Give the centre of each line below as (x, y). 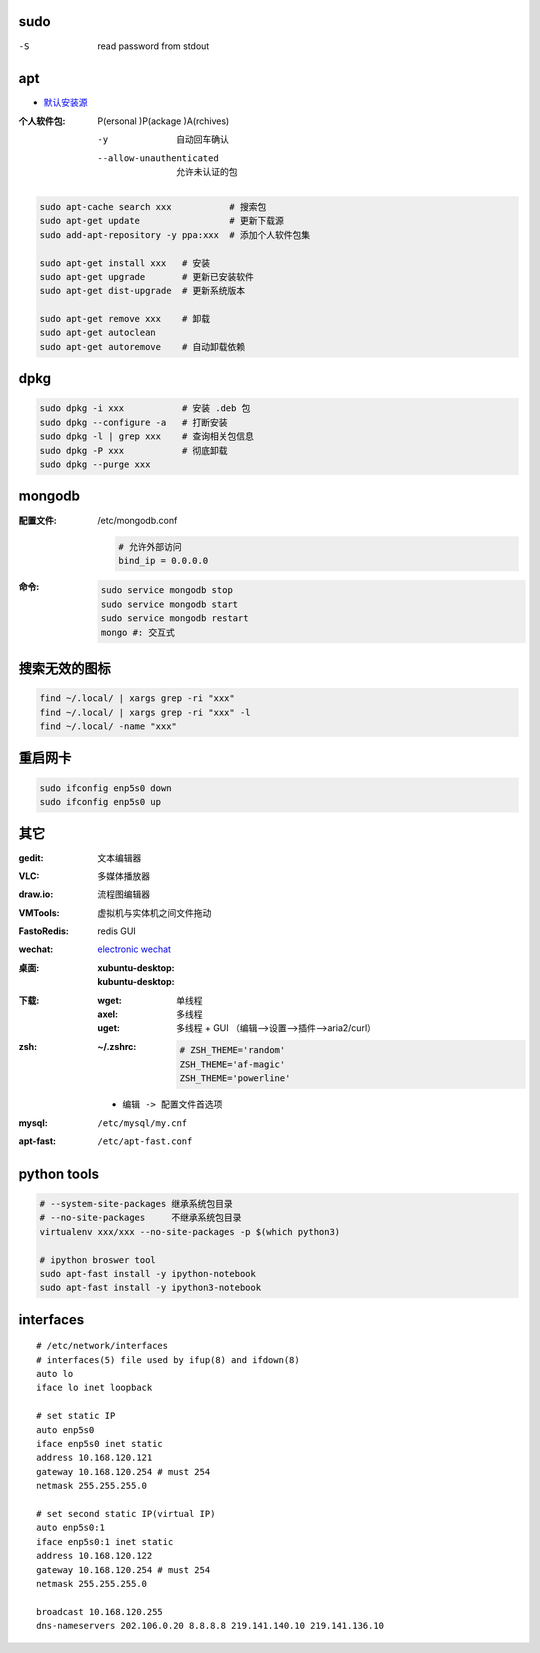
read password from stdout (153, 46)
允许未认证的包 (207, 171)
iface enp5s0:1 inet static (105, 1541)
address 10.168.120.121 (94, 1458)
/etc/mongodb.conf (137, 520)
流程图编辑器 (123, 894)
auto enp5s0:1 (70, 1528)
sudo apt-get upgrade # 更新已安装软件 (147, 276)
